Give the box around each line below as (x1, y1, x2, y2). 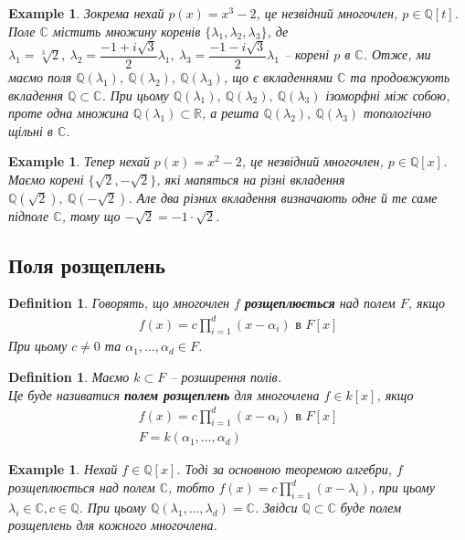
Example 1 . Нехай (8, 460, 118, 479)
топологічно (364, 103, 432, 122)
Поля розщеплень (8, 250, 165, 279)
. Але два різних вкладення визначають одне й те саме (128, 187, 438, 206)
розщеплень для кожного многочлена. (8, 515, 217, 535)
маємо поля (8, 68, 72, 87)
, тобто (168, 478, 215, 497)
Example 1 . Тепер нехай (8, 152, 150, 171)
